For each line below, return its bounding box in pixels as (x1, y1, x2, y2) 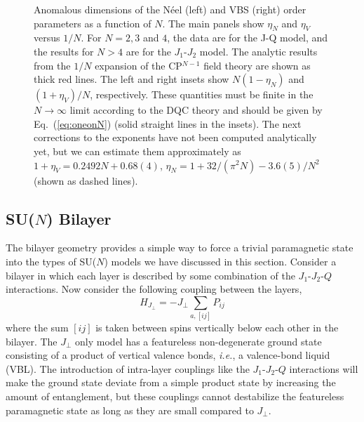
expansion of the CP (95, 58, 182, 72)
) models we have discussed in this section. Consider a (104, 253, 337, 268)
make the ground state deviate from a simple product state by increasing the (6, 375, 336, 390)
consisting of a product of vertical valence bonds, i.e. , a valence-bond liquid (6, 348, 330, 362)
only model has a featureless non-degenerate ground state (75, 334, 322, 348)
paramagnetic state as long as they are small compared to (6, 402, 254, 417)
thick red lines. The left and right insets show (34, 72, 229, 86)
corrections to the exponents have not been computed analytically (34, 130, 317, 145)
